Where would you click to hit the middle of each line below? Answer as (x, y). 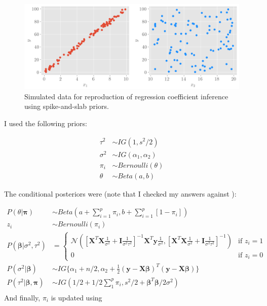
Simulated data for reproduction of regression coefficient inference (126, 96)
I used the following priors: (46, 123)
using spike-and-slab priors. (67, 106)
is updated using (77, 297)
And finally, (22, 297)
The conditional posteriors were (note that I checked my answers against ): (120, 193)
